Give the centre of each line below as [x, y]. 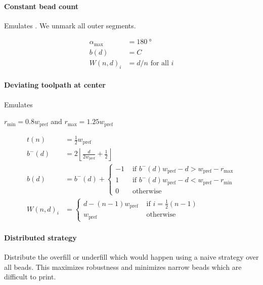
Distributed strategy [40, 237]
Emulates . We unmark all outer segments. [70, 25]
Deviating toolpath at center [55, 85]
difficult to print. [30, 277]
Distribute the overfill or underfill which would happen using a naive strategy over [131, 256]
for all [160, 63]
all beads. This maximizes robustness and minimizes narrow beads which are [123, 267]
